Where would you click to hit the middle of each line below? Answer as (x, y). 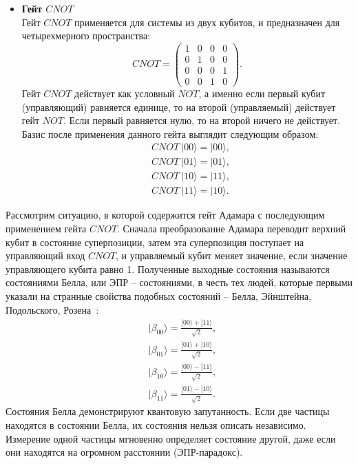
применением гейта (46, 229)
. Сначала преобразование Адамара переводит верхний (232, 229)
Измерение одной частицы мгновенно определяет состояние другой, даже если (171, 438)
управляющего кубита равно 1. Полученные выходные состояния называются (168, 269)
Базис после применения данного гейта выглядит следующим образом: (170, 133)
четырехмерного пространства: (86, 36)
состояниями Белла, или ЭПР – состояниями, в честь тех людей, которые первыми (179, 282)
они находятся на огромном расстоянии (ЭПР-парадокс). (124, 452)
